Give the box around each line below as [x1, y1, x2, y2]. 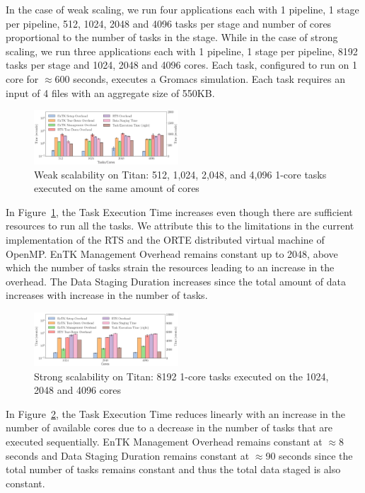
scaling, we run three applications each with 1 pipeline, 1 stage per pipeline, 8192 [6, 43, 358, 58]
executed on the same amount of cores [34, 181, 199, 195]
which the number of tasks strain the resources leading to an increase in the [6, 260, 335, 275]
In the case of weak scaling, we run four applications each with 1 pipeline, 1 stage [6, 2, 359, 16]
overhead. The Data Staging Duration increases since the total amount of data [6, 273, 347, 288]
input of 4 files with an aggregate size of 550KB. [6, 85, 215, 100]
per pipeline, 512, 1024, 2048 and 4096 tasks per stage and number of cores [6, 16, 332, 30]
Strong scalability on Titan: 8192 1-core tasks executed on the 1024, [34, 368, 329, 383]
